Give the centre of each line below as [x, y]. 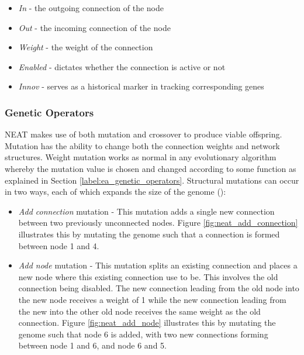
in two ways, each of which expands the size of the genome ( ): [115, 192]
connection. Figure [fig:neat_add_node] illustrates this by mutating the [147, 323]
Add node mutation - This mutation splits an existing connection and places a [158, 265]
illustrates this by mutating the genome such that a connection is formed [149, 234]
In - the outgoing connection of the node [91, 8]
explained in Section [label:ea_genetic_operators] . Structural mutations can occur [152, 180]
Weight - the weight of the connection [86, 47]
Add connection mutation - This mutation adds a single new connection [146, 211]
